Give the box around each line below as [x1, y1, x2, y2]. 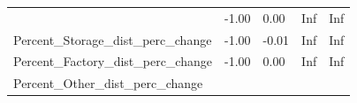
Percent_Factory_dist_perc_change [13, 52, 212, 70]
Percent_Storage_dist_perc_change [13, 30, 212, 48]
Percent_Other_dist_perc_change [13, 74, 203, 92]
